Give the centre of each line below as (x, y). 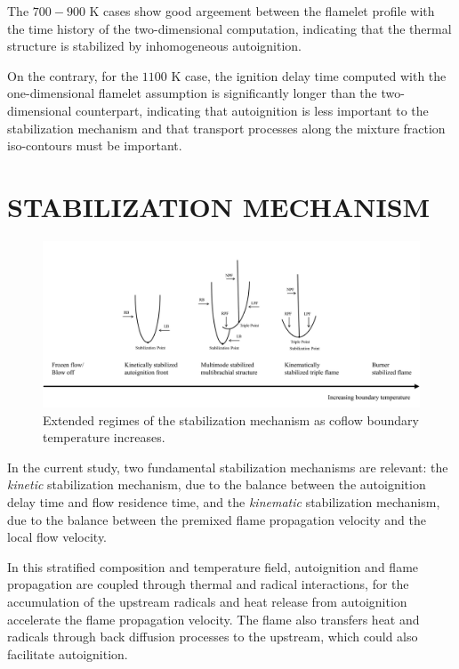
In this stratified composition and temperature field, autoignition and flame (213, 566)
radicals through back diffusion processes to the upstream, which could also (213, 637)
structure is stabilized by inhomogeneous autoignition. (154, 46)
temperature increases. (104, 437)
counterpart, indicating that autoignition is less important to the (252, 110)
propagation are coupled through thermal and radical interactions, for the (208, 584)
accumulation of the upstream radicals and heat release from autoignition (207, 601)
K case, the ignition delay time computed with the (309, 75)
